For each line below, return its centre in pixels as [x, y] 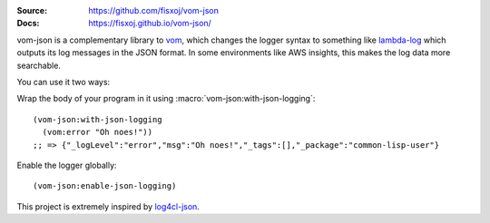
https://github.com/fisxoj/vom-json [154, 10]
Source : [32, 10]
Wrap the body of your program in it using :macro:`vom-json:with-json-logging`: [166, 99]
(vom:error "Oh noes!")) [98, 132]
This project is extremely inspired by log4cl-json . [108, 206]
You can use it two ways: [64, 82]
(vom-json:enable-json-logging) [105, 186]
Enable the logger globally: [67, 165]
